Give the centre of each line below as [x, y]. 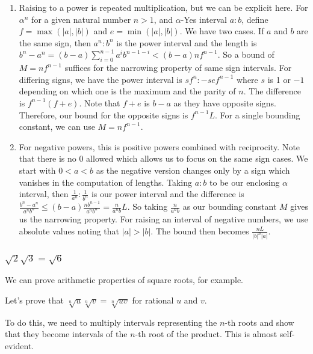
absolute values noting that [69, 230]
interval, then [44, 194]
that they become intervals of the [66, 334]
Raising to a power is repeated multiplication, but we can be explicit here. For [163, 7]
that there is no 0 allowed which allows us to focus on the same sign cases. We [163, 158]
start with [37, 170]
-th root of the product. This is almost [206, 334]
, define [255, 19]
